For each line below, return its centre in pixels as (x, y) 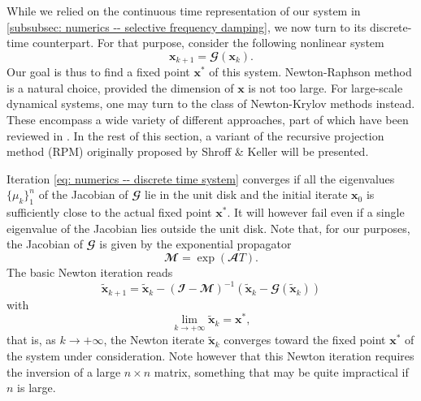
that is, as (31, 340)
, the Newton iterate (154, 340)
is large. (37, 388)
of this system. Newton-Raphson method (310, 72)
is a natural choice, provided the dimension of (120, 87)
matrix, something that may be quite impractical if (281, 371)
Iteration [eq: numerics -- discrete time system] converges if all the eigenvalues (201, 178)
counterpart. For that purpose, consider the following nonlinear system (208, 43)
